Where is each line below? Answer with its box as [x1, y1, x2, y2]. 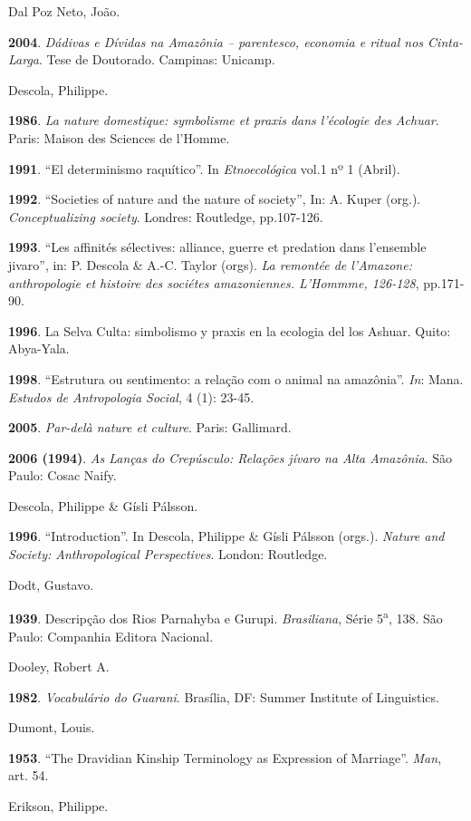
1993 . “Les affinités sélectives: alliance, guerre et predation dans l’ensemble [8, 237, 427, 256]
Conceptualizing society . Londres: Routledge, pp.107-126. [8, 207, 323, 226]
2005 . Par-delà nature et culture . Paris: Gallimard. [8, 418, 292, 437]
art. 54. [8, 766, 49, 785]
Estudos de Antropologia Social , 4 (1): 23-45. [8, 387, 255, 406]
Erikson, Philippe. [8, 797, 109, 816]
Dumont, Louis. [8, 718, 95, 737]
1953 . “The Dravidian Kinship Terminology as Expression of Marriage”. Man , [8, 748, 442, 767]
